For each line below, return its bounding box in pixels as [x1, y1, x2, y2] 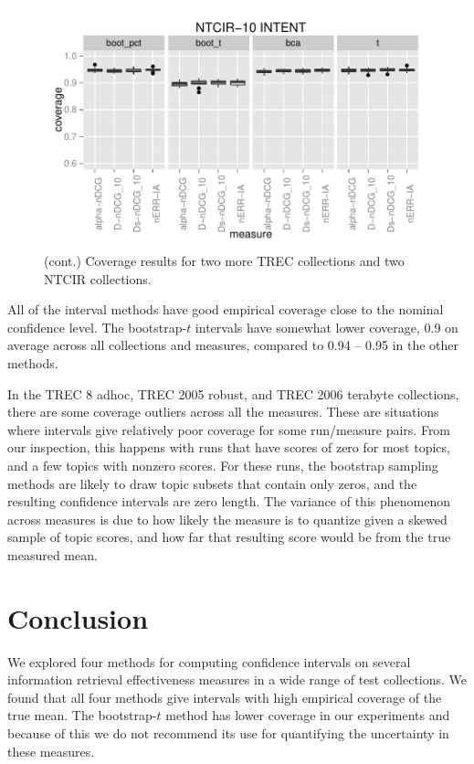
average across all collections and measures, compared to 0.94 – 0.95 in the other [7, 335, 459, 355]
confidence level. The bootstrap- [7, 317, 187, 336]
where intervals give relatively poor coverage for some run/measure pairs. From [7, 419, 451, 439]
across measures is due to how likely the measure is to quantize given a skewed [7, 509, 448, 528]
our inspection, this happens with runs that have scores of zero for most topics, [7, 438, 450, 457]
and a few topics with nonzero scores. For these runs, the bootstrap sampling [7, 455, 438, 474]
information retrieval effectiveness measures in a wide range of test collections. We [7, 670, 468, 689]
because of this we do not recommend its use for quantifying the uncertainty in [7, 724, 449, 743]
